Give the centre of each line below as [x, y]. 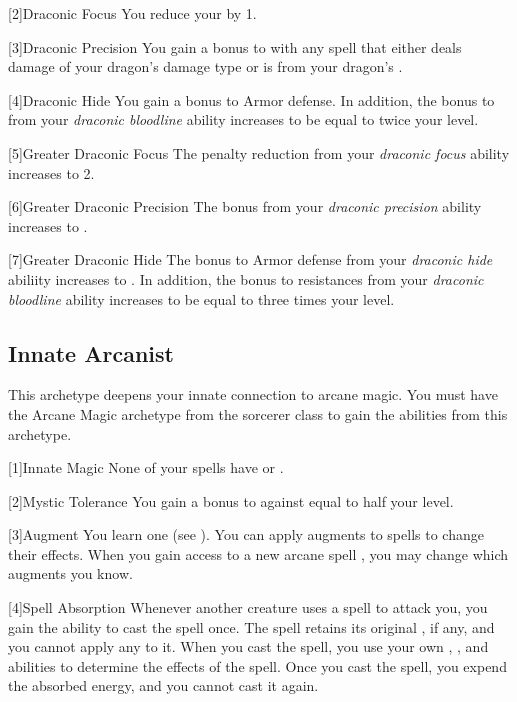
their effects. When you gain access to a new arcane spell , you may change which [258, 553]
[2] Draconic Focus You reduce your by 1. [132, 13]
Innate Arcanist [91, 352]
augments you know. [70, 573]
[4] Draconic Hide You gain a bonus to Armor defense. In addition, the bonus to [251, 99]
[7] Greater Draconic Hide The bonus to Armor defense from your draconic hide [250, 259]
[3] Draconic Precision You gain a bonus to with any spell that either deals [235, 46]
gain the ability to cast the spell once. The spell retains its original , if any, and [251, 626]
